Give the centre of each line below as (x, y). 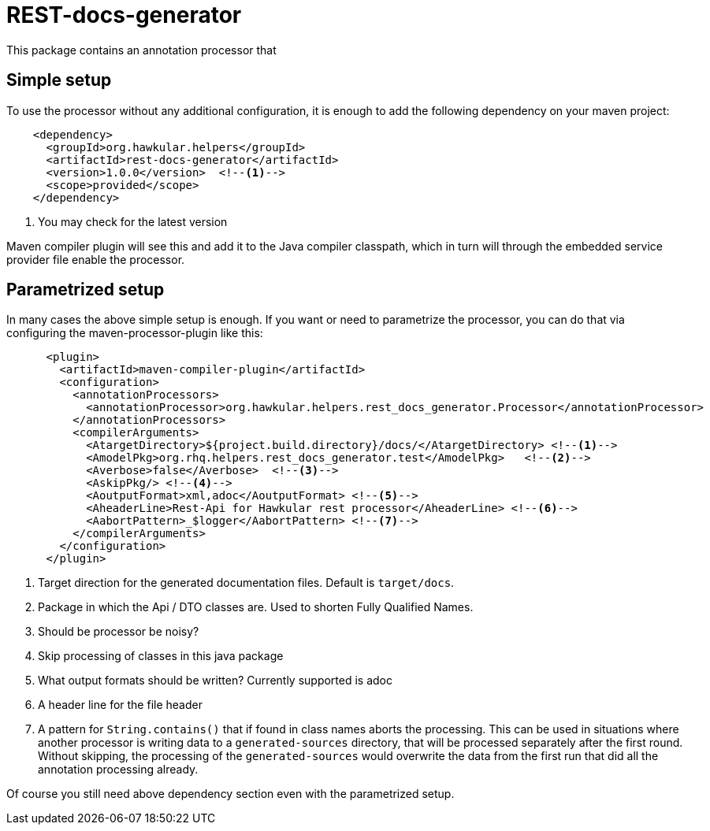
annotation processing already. (118, 770)
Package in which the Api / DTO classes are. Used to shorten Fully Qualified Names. (256, 607)
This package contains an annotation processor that (141, 50)
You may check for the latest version (133, 221)
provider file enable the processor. (96, 259)
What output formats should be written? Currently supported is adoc (216, 681)
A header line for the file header (120, 705)
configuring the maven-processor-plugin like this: (135, 333)
